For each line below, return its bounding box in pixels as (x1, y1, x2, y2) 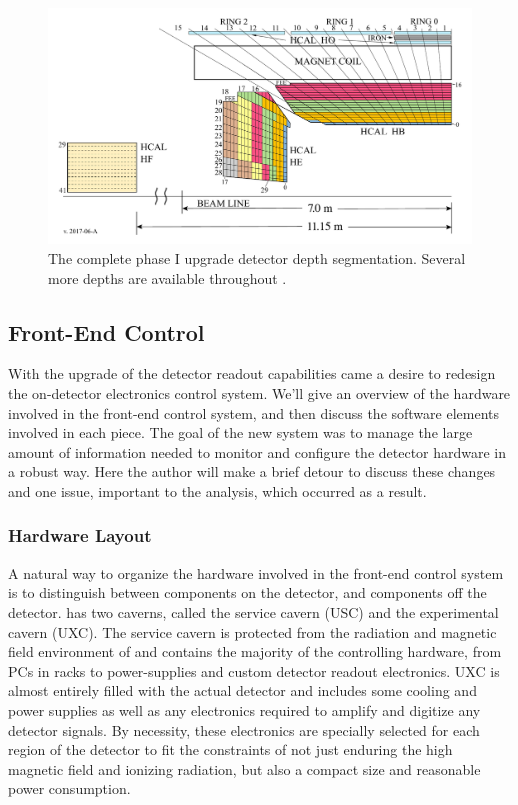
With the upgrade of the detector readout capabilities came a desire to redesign (8, 363, 496, 384)
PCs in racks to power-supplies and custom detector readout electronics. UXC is (8, 660, 500, 681)
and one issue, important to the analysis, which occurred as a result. (8, 480, 427, 501)
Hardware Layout (8, 523, 152, 548)
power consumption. (8, 778, 131, 799)
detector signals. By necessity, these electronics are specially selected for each (8, 719, 480, 740)
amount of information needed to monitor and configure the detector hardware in (8, 441, 507, 462)
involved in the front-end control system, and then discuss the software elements (8, 402, 500, 423)
